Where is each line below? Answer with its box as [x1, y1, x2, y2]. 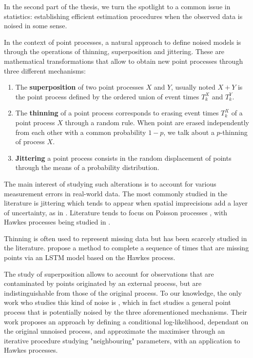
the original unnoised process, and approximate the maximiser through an [4, 326, 225, 336]
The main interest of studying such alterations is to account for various [4, 178, 216, 188]
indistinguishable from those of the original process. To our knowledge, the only [4, 287, 242, 298]
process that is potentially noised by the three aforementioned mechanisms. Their [4, 307, 247, 317]
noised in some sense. [4, 20, 67, 31]
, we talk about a [163, 127, 214, 137]
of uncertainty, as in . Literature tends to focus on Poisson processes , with [4, 207, 228, 217]
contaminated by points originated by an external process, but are [4, 278, 202, 288]
